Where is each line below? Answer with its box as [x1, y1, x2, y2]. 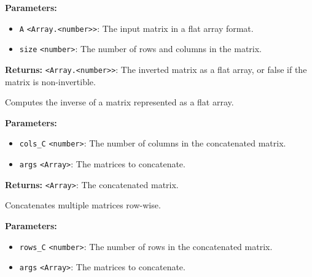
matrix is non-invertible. [5, 75, 96, 88]
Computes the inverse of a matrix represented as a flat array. [5, 96, 234, 108]
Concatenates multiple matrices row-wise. [5, 199, 161, 211]
